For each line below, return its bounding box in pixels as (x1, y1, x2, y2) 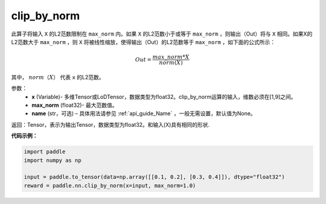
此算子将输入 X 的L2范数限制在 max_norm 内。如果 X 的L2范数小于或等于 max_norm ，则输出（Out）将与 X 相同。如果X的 (11, 30, 313, 37)
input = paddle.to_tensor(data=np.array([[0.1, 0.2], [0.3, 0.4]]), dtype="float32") (24, 174, 285, 180)
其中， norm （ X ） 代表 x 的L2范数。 (11, 73, 105, 81)
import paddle (24, 148, 66, 155)
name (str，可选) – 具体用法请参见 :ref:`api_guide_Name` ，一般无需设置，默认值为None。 (31, 110, 256, 117)
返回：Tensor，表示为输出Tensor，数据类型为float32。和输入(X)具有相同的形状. (11, 121, 210, 128)
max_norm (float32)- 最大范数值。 (31, 101, 118, 109)
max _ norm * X (152, 54, 190, 60)
